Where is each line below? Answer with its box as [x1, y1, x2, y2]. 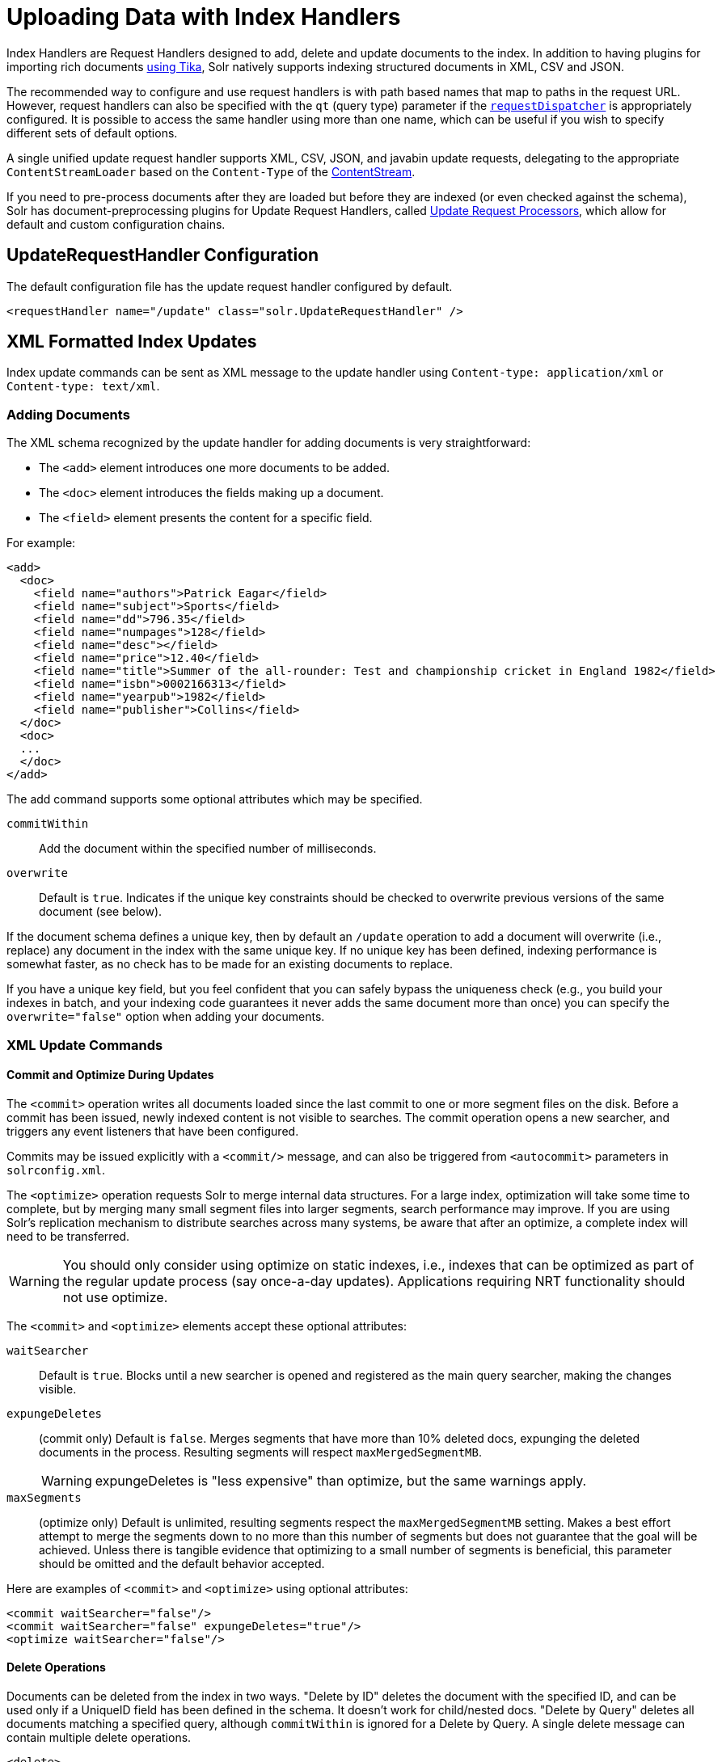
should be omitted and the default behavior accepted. [39, 1556, 325, 1570]
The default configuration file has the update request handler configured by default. [6, 279, 453, 293]
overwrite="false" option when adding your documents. [6, 1010, 325, 1024]
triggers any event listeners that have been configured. [6, 1123, 299, 1138]
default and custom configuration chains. [6, 217, 226, 231]
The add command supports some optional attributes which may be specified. [6, 792, 423, 807]
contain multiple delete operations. [6, 1730, 192, 1744]
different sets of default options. [6, 125, 178, 140]
